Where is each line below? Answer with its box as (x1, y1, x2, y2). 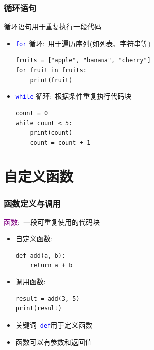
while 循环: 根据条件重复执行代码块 (15, 91, 132, 101)
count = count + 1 (30, 139, 91, 146)
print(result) (15, 305, 62, 312)
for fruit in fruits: (15, 67, 87, 74)
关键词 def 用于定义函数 (15, 320, 93, 330)
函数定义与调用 (4, 197, 61, 209)
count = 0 (15, 109, 48, 117)
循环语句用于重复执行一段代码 (4, 21, 101, 32)
